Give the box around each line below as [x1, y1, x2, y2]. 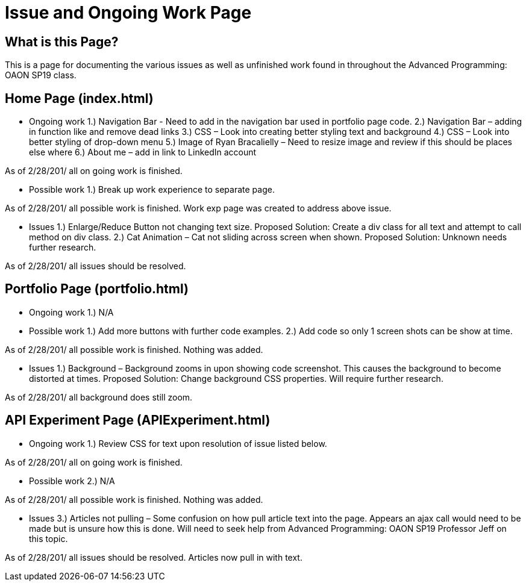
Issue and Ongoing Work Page [5, 2, 252, 23]
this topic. [29, 533, 68, 544]
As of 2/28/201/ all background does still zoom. [5, 391, 193, 402]
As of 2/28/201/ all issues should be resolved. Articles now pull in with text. [5, 552, 302, 563]
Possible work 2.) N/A [29, 475, 115, 486]
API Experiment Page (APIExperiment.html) [5, 413, 271, 428]
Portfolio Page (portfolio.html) [5, 281, 189, 297]
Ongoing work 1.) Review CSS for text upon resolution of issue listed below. [29, 438, 327, 449]
